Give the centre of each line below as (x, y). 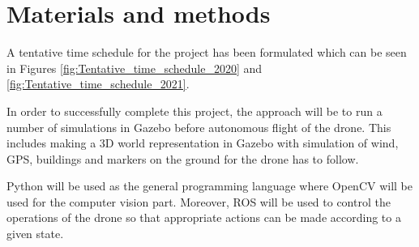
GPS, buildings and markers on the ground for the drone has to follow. (183, 158)
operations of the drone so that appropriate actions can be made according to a (204, 217)
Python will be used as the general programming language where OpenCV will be (210, 186)
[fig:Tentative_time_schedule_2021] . (98, 84)
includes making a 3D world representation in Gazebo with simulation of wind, (203, 143)
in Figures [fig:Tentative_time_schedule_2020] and (135, 68)
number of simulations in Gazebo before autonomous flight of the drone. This (199, 127)
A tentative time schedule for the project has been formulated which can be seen (207, 52)
